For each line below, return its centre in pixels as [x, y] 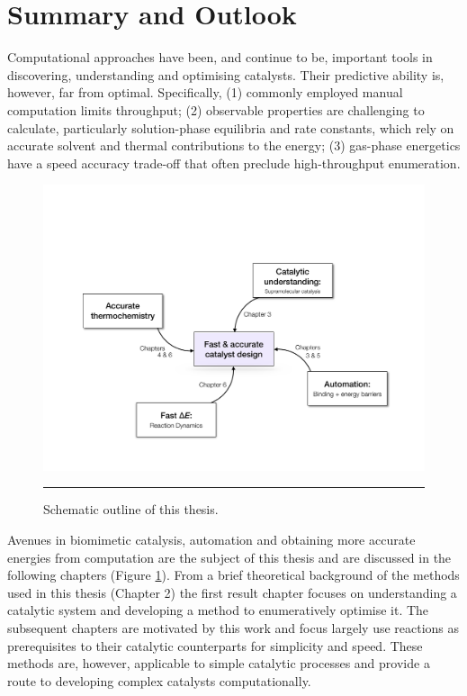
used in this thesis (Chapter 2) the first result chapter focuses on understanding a [232, 592]
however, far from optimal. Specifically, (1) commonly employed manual [205, 92]
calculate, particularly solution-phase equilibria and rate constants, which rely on [231, 127]
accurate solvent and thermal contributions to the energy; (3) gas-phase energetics [234, 145]
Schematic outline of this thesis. [131, 509]
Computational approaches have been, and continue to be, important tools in [220, 57]
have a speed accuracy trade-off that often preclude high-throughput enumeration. [234, 163]
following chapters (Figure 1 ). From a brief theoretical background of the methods [233, 575]
